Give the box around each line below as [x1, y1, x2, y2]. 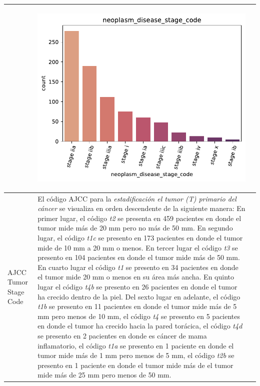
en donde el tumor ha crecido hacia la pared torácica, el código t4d [37, 320, 242, 331]
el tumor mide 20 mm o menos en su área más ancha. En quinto [37, 271, 234, 282]
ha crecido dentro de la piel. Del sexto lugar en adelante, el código [37, 291, 240, 301]
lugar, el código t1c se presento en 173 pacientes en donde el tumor [37, 232, 243, 243]
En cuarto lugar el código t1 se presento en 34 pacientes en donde [37, 261, 238, 272]
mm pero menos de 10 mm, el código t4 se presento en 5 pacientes [37, 310, 240, 321]
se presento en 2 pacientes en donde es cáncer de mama [37, 330, 207, 341]
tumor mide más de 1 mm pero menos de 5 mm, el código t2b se [37, 350, 234, 360]
